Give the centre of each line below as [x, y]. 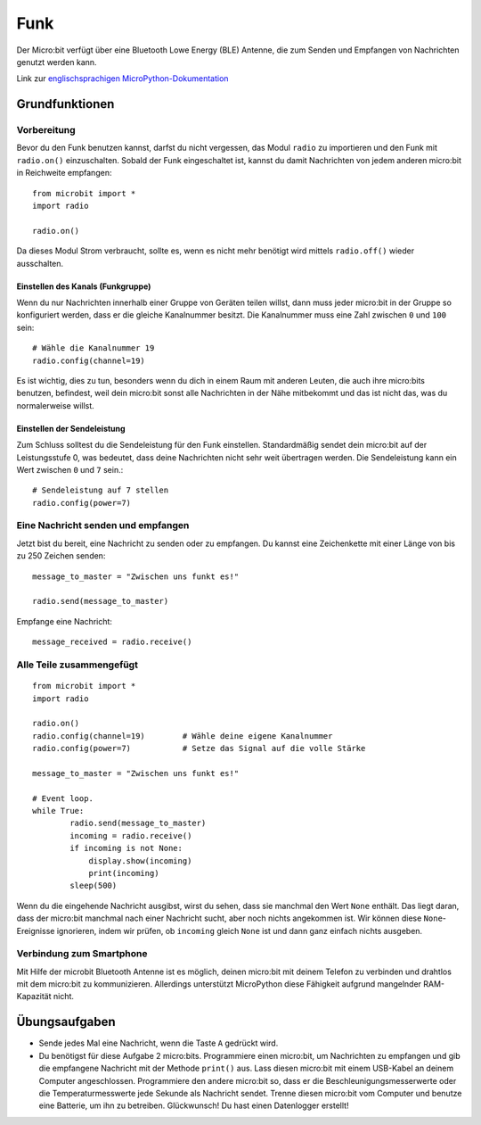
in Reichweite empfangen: [64, 173]
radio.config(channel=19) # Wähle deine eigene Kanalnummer [183, 736]
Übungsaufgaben [66, 1022]
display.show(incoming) [140, 860]
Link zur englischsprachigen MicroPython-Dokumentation [122, 79]
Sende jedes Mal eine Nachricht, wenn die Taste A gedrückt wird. [159, 1043]
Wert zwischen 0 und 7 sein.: [70, 469]
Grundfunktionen [65, 104]
